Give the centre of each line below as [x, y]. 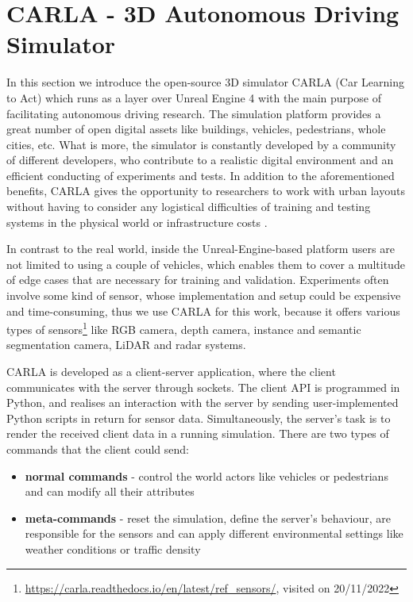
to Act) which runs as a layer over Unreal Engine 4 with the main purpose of [194, 97]
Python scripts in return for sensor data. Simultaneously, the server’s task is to [199, 418]
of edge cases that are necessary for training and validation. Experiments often [198, 280]
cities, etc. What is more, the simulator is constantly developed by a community [201, 144]
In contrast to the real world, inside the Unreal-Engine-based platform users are [201, 249]
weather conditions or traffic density [113, 549]
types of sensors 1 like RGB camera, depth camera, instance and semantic [184, 328]
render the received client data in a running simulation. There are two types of [198, 433]
